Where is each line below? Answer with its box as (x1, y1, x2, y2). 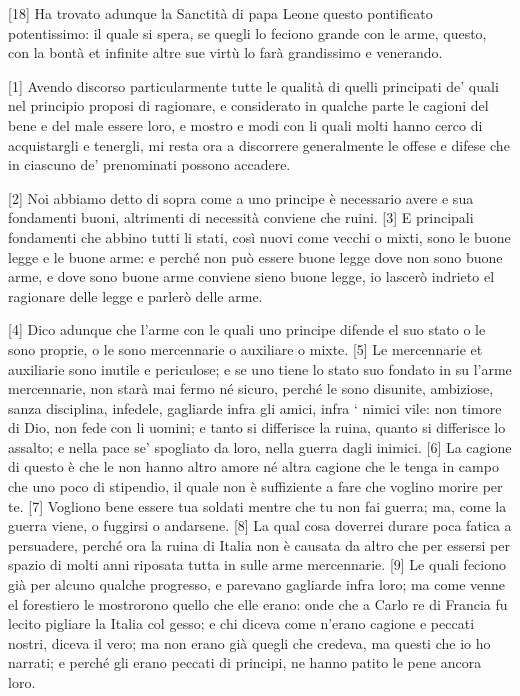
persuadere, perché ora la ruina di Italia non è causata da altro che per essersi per (8, 534, 510, 555)
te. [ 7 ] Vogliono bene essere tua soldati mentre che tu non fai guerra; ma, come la (8, 495, 507, 516)
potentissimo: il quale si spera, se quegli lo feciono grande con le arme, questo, (8, 22, 487, 43)
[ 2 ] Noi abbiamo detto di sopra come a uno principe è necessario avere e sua (8, 187, 474, 208)
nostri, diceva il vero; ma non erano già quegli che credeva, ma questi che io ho (8, 632, 491, 653)
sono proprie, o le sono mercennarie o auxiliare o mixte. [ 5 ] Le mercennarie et (8, 338, 483, 359)
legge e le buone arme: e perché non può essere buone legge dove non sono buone (8, 246, 503, 267)
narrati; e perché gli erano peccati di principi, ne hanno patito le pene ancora (8, 652, 482, 673)
